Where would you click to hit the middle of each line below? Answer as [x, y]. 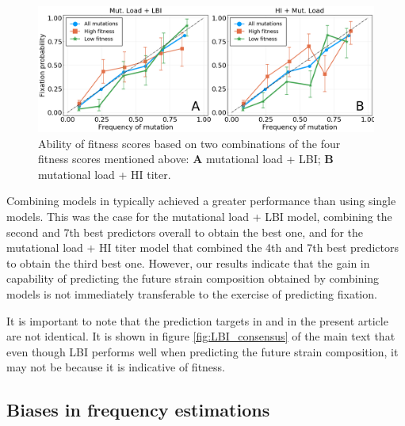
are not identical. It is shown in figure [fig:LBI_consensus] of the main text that [201, 336]
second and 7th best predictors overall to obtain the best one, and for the [185, 232]
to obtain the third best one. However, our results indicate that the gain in [188, 262]
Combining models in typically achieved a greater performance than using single [201, 201]
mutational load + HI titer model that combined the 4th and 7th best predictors [202, 247]
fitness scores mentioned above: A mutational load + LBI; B [186, 159]
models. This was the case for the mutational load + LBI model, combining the [199, 216]
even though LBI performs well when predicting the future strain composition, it [202, 351]
